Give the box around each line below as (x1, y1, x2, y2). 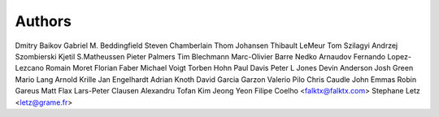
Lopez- (387, 51, 412, 61)
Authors (15, 12, 72, 30)
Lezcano (15, 63, 45, 73)
